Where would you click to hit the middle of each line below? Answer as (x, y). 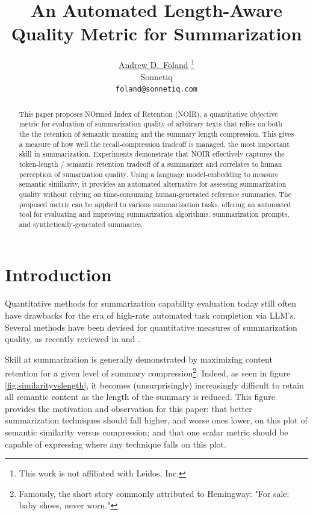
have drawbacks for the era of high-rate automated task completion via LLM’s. (150, 315)
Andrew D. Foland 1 (156, 64)
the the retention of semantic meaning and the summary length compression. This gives (156, 133)
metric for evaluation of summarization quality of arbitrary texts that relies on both (150, 124)
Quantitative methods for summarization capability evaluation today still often (151, 303)
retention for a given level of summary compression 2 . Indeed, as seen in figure (148, 372)
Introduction (58, 274)
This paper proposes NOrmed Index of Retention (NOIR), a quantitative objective (148, 114)
